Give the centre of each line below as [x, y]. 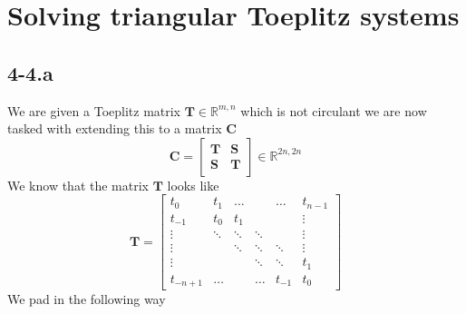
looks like [193, 185]
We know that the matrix [78, 185]
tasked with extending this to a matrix [115, 128]
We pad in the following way [87, 299]
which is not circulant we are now [334, 110]
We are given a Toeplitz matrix [94, 110]
